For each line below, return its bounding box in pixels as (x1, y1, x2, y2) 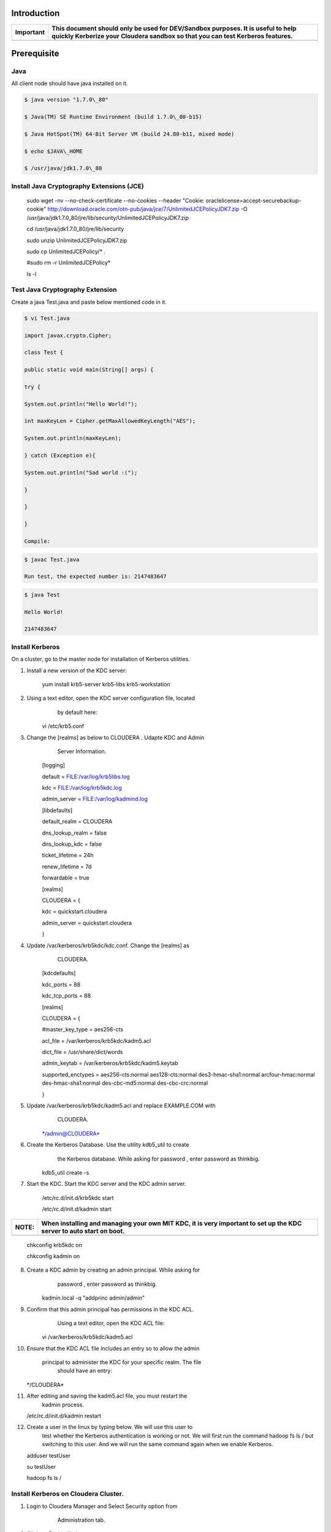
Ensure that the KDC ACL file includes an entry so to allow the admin (26, 1344, 200, 1352)
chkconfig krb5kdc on (26, 1241, 82, 1248)
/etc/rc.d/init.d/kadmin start (42, 1205, 112, 1213)
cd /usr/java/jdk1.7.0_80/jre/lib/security (26, 226, 124, 233)
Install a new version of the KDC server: (26, 667, 127, 674)
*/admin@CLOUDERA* (42, 1129, 101, 1137)
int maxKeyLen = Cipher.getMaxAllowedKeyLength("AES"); (24, 417, 196, 425)
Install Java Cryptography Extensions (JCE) (11, 181, 144, 190)
